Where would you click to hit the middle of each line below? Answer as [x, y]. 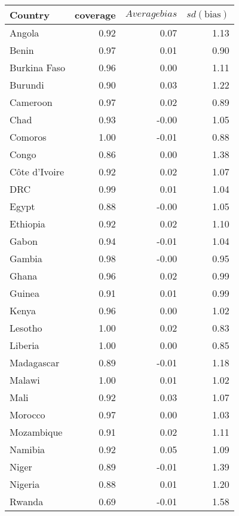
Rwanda [27, 501]
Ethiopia [27, 224]
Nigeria [25, 484]
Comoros [28, 137]
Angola [24, 33]
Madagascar [35, 362]
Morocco [27, 415]
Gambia [26, 258]
